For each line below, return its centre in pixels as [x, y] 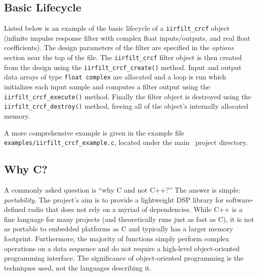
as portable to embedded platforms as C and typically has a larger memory [119, 229]
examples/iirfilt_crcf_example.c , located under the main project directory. [126, 142]
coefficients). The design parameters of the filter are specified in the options [119, 47]
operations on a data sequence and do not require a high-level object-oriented [122, 248]
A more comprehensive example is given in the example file [94, 132]
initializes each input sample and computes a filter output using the [107, 87]
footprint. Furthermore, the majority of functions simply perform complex [117, 238]
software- [240, 199]
